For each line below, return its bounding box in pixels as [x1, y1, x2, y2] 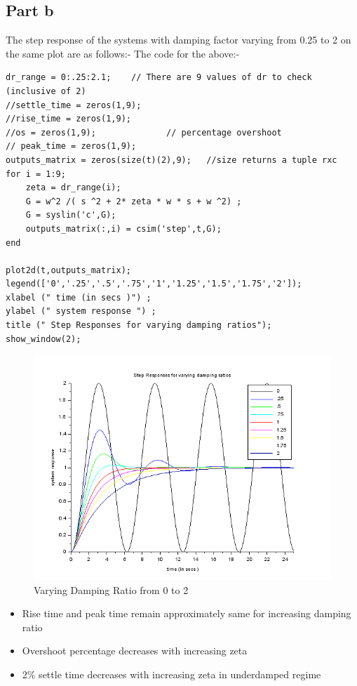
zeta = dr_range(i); [25, 183, 121, 193]
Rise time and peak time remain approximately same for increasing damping [22, 606, 351, 621]
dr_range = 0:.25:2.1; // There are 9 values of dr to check [6, 72, 312, 83]
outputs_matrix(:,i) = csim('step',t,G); [25, 223, 222, 234]
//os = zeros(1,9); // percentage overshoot [6, 127, 282, 138]
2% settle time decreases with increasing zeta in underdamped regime [22, 666, 321, 681]
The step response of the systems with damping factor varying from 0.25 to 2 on [6, 32, 351, 47]
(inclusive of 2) [6, 86, 86, 96]
